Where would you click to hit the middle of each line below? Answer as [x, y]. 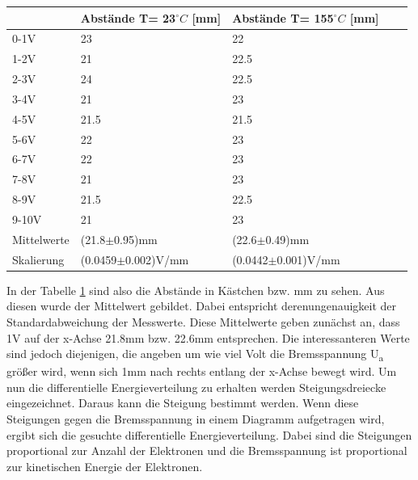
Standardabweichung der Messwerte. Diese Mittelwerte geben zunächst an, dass [203, 321]
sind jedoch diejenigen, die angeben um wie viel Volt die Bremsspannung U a [195, 354]
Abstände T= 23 [128, 17]
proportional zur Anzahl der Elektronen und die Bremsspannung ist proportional [207, 451]
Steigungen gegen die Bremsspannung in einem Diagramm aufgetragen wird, [196, 419]
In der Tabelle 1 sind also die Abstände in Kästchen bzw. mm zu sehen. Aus [196, 290]
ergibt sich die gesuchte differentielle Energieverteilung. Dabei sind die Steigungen [209, 434]
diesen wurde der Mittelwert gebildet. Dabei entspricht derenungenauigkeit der [202, 306]
